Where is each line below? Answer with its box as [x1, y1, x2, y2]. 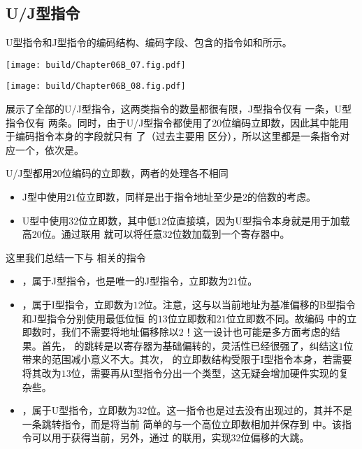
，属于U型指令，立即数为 [22, 403, 138, 418]
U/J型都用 [6, 166, 52, 180]
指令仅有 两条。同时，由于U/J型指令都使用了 [6, 115, 212, 129]
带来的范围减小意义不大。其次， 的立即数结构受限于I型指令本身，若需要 [22, 352, 352, 366]
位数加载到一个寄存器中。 [172, 227, 290, 241]
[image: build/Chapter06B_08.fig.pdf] [6, 81, 186, 92]
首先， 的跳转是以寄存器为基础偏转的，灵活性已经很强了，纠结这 [41, 338, 339, 352]
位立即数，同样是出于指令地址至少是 [76, 190, 242, 204]
